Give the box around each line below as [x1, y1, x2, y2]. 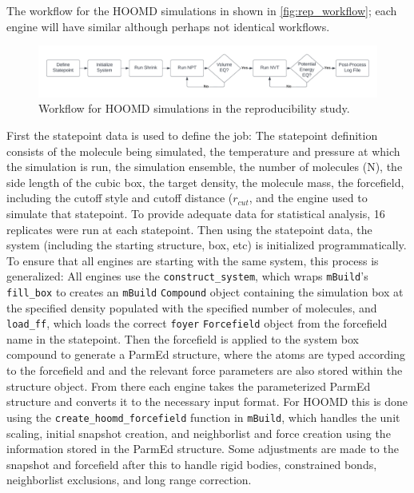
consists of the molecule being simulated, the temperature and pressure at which [6, 142, 400, 159]
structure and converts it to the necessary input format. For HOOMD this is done [6, 393, 408, 410]
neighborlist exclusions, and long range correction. [6, 471, 252, 488]
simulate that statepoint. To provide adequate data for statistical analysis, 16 [6, 205, 385, 221]
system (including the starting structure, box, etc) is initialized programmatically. [6, 237, 407, 253]
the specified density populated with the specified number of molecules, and [6, 299, 377, 316]
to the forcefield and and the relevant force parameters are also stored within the [6, 362, 403, 379]
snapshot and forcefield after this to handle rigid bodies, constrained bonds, [6, 455, 377, 472]
